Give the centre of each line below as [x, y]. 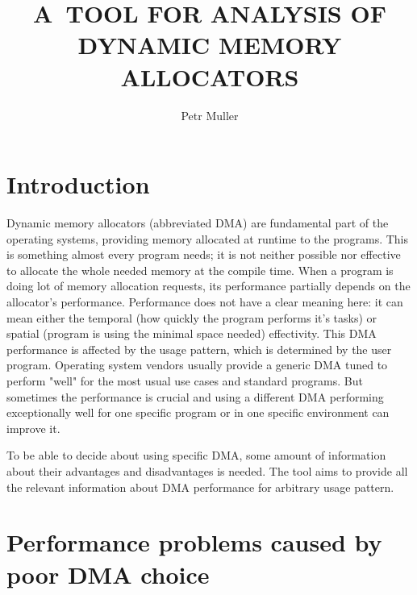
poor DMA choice [108, 574]
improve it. [33, 428]
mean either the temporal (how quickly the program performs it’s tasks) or [192, 317]
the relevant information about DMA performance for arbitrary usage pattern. [200, 487]
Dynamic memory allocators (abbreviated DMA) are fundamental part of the [198, 223]
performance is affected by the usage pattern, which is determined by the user [199, 349]
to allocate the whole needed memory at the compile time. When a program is [200, 270]
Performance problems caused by [194, 542]
